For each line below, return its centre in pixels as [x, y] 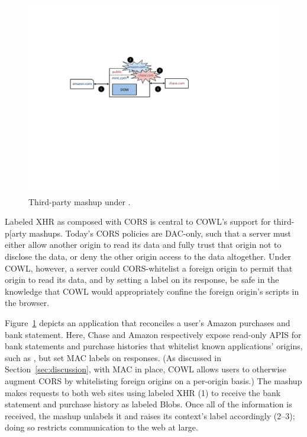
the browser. [27, 303]
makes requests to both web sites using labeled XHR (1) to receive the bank [143, 392]
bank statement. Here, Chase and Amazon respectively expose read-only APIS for [153, 334]
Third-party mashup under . [80, 201]
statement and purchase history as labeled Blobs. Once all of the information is [148, 404]
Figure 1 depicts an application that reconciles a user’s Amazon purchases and [148, 322]
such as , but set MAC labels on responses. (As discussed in [113, 357]
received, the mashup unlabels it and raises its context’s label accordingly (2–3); [150, 415]
